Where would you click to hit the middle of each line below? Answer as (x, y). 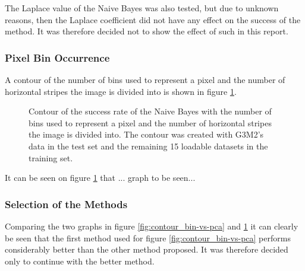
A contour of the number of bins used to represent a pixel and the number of (145, 79)
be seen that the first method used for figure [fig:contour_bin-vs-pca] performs (148, 237)
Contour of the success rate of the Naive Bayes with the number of (150, 111)
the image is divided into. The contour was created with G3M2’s (146, 134)
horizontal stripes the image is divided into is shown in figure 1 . (121, 91)
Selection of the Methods (66, 204)
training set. (51, 157)
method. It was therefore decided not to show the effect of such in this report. (147, 31)
